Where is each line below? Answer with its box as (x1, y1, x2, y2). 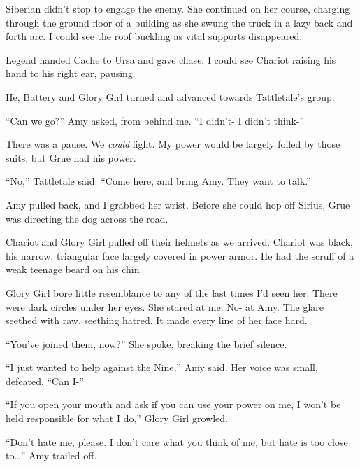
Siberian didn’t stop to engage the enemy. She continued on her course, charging (6, 1, 350, 15)
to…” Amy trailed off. (6, 448, 97, 463)
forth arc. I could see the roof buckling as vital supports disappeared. (6, 29, 303, 43)
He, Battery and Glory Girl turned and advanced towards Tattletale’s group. (6, 89, 335, 104)
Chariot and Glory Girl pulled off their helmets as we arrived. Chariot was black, (6, 235, 353, 249)
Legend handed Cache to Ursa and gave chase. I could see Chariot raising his (6, 52, 336, 67)
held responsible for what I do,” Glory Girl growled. (6, 411, 228, 426)
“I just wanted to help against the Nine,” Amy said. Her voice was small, (6, 360, 318, 375)
